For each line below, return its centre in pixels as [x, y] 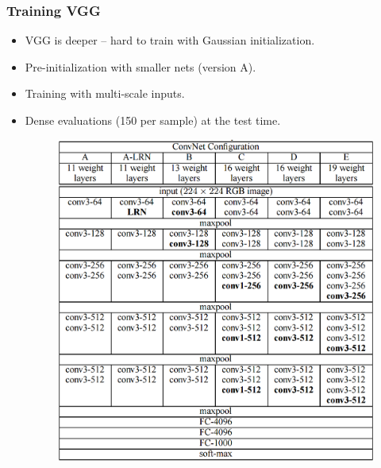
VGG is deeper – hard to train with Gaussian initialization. [170, 40]
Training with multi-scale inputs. [105, 93]
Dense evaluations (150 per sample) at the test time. [153, 120]
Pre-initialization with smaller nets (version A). [140, 66]
